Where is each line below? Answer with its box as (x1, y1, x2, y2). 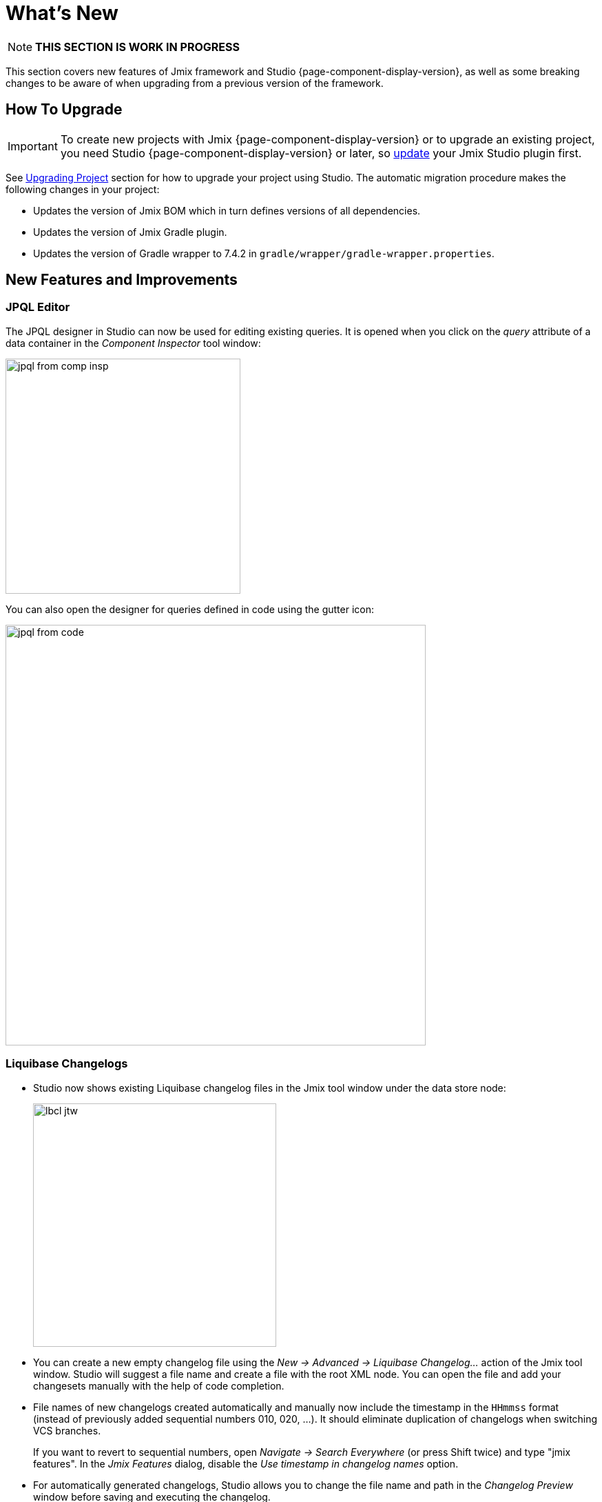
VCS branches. (33, 1424, 101, 1436)
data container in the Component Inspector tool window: (6, 337, 261, 349)
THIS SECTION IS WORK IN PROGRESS (35, 39, 240, 54)
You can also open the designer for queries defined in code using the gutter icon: (6, 603, 375, 615)
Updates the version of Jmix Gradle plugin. (33, 226, 227, 238)
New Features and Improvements (6, 271, 238, 289)
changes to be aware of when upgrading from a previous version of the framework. (6, 77, 384, 89)
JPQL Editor (6, 300, 70, 314)
